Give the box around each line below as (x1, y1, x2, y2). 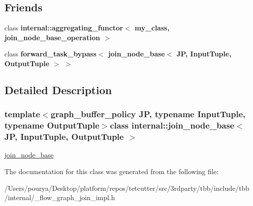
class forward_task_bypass (4, 49, 96, 59)
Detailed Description (4, 82, 112, 97)
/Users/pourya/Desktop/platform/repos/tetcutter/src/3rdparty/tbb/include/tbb (4, 182, 250, 193)
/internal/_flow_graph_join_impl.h (4, 192, 115, 203)
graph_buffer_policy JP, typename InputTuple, (50, 108, 246, 120)
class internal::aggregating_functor (4, 23, 123, 33)
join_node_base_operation (4, 32, 100, 42)
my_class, (134, 23, 170, 33)
